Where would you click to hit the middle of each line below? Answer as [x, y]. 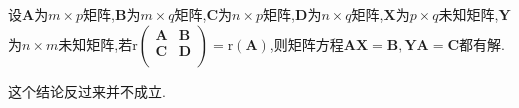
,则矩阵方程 [306, 43]
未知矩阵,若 [95, 43]
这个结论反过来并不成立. [87, 90]
